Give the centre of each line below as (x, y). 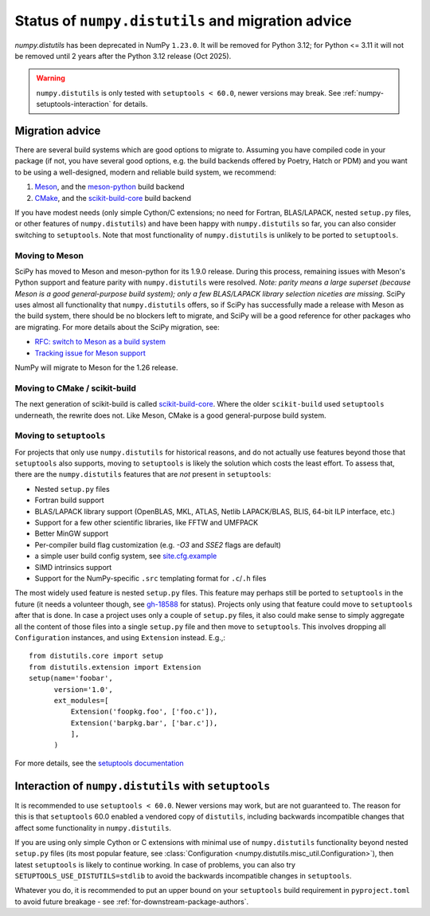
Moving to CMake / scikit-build (76, 388)
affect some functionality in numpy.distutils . (93, 828)
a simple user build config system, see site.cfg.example (126, 556)
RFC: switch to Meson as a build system (100, 342)
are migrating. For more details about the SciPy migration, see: (117, 327)
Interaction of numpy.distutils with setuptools (143, 786)
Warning (51, 78)
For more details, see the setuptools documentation (100, 763)
